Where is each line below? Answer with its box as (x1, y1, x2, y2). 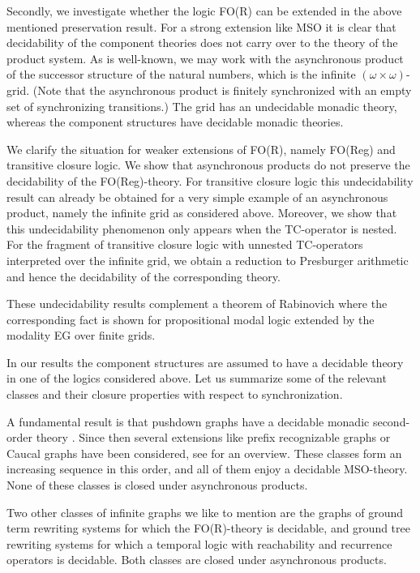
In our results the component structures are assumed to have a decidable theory (6, 353, 404, 370)
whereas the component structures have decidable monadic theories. (6, 113, 344, 130)
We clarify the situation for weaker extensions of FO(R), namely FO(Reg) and (6, 140, 396, 157)
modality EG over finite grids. (6, 327, 156, 344)
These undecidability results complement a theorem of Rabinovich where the (6, 295, 388, 312)
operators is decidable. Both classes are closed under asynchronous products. (6, 551, 387, 568)
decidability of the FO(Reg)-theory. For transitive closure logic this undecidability (6, 172, 414, 189)
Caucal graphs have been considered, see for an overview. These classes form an (6, 444, 402, 461)
